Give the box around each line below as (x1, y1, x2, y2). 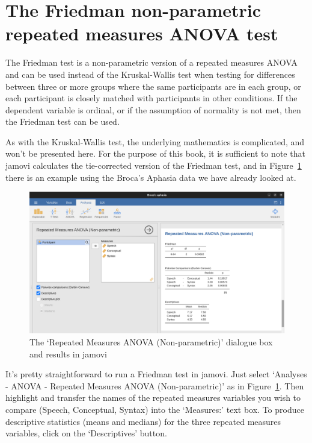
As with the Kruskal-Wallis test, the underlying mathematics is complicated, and (5, 135, 305, 148)
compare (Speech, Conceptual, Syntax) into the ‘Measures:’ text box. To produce (5, 403, 304, 415)
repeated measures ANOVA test (5, 21, 278, 46)
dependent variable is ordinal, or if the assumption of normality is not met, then (5, 103, 301, 116)
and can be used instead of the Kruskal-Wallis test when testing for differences (5, 68, 295, 80)
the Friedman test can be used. (5, 115, 120, 128)
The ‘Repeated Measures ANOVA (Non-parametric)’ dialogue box (29, 336, 273, 348)
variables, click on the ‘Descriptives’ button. (5, 427, 167, 439)
